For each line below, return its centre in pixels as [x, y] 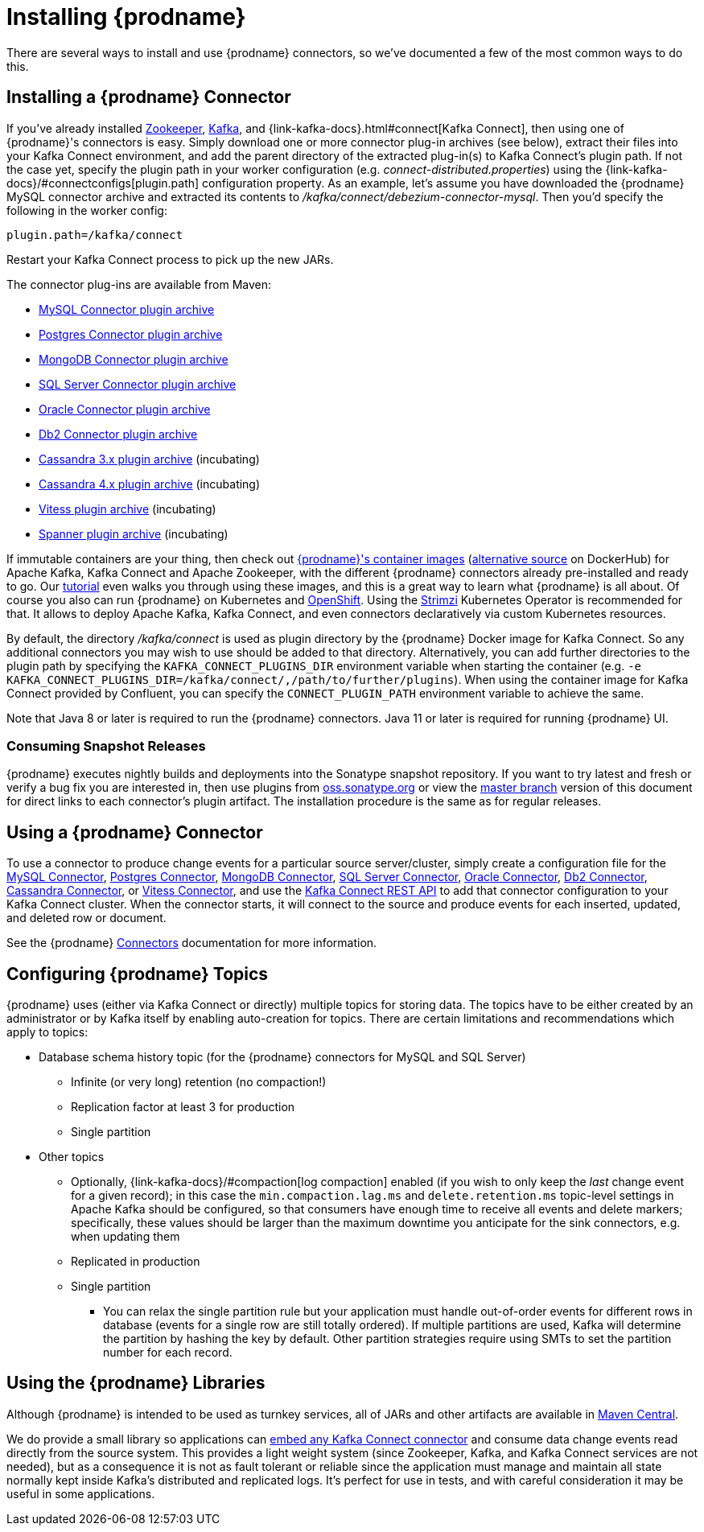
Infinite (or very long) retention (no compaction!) [199, 1082]
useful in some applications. [81, 1493]
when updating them [126, 1237]
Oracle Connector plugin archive [125, 409]
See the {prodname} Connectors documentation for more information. [192, 943]
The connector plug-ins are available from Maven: [139, 284]
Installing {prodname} [126, 17]
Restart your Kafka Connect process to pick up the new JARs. [170, 259]
